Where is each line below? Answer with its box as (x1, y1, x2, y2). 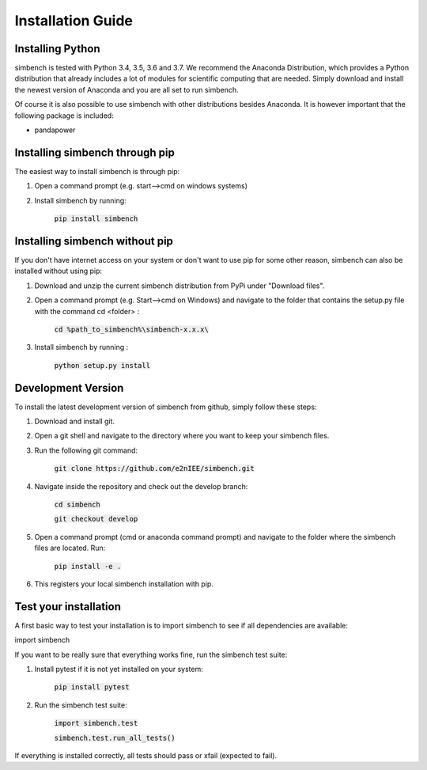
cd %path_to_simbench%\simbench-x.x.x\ (54, 324, 209, 334)
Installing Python (14, 42, 100, 55)
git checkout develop (54, 514, 138, 524)
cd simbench (54, 499, 100, 509)
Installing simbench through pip (14, 146, 176, 159)
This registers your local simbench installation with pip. (34, 578, 213, 589)
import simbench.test (54, 719, 138, 728)
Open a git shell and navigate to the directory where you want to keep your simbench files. (34, 431, 330, 441)
